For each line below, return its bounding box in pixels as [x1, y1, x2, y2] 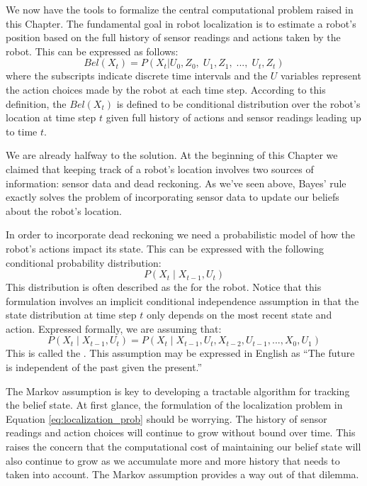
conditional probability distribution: [6, 255, 162, 270]
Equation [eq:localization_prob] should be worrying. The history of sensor [6, 411, 327, 426]
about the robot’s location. [6, 203, 122, 218]
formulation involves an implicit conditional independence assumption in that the [6, 293, 359, 308]
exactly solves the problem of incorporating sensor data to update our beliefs [6, 189, 339, 204]
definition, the [6, 96, 67, 111]
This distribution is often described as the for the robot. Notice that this [6, 280, 322, 294]
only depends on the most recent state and [146, 307, 332, 322]
